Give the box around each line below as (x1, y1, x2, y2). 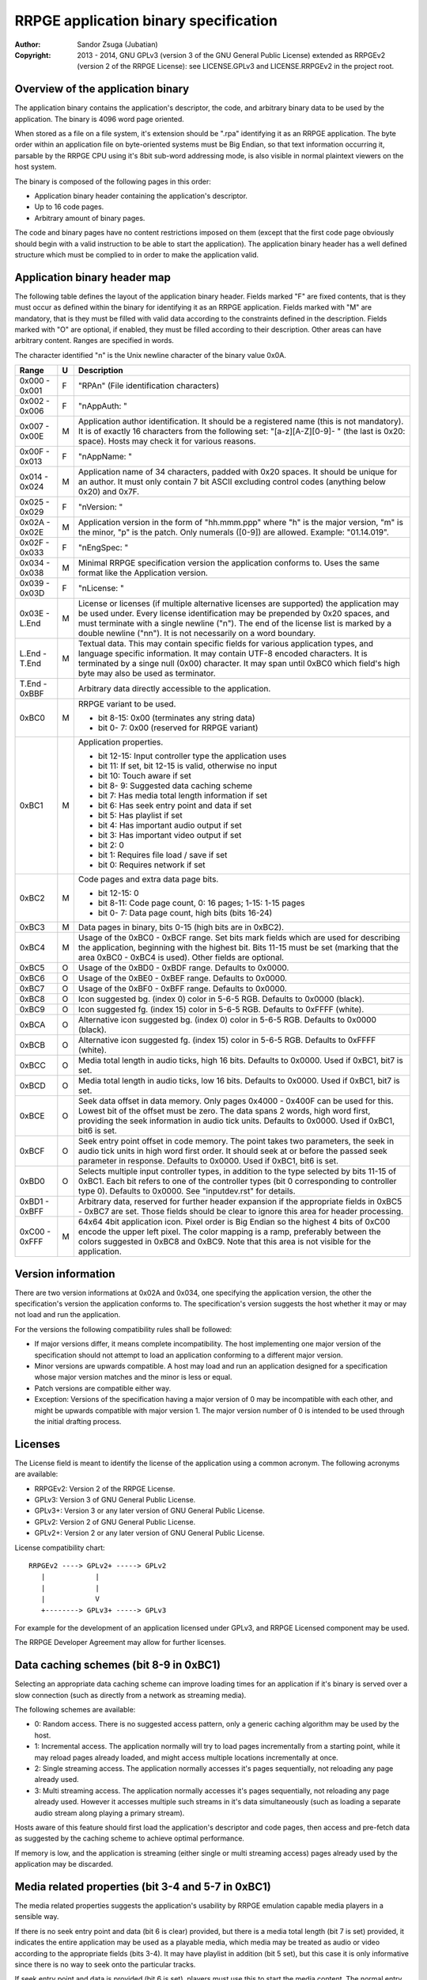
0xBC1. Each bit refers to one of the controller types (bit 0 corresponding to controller (77, 1176, 397, 1187)
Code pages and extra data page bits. (77, 874, 219, 885)
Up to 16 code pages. (34, 202, 104, 211)
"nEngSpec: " (77, 543, 129, 554)
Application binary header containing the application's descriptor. (34, 191, 248, 200)
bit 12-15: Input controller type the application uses (97, 751, 287, 762)
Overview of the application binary (14, 82, 190, 96)
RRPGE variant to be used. (77, 699, 176, 710)
